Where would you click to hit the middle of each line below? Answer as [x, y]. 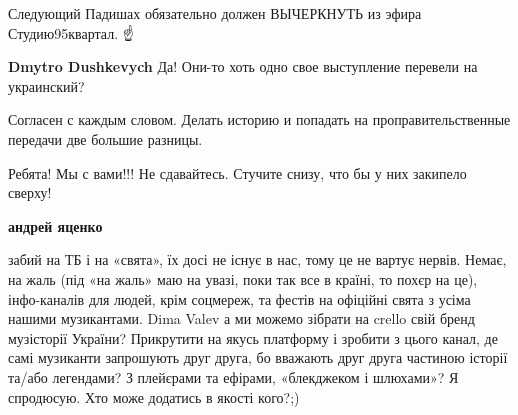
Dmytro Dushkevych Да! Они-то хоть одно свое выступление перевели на [243, 66]
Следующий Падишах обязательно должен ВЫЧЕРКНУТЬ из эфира [215, 13]
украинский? [46, 85]
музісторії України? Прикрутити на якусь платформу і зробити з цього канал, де [253, 337]
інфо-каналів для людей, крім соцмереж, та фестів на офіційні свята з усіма [239, 298]
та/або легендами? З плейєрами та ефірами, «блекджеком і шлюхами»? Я [233, 376]
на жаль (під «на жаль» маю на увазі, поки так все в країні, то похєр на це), [243, 278]
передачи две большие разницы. [105, 138]
